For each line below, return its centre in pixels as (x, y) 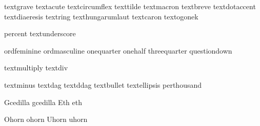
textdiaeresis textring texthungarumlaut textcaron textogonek (101, 16)
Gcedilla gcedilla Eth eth (43, 102)
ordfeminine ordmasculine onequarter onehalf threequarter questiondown (118, 50)
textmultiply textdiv (36, 68)
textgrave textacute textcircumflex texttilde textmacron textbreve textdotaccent (130, 6)
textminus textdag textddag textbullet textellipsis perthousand (103, 84)
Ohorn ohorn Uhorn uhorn (46, 119)
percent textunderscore (40, 33)
